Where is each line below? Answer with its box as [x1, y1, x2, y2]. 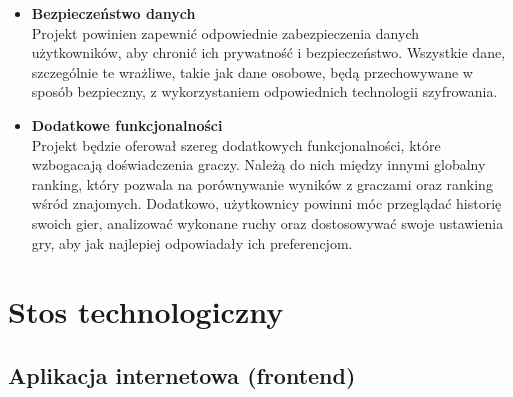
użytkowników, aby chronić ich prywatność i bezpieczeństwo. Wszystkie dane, [31, 42, 506, 63]
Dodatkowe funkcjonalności [31, 114, 223, 135]
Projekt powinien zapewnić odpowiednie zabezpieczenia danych [31, 22, 419, 43]
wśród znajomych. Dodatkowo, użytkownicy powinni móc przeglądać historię [31, 193, 502, 214]
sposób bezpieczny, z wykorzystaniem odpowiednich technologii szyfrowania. [31, 81, 498, 102]
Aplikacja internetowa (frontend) [8, 359, 356, 390]
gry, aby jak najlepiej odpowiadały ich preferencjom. [31, 232, 353, 253]
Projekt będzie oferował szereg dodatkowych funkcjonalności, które [31, 134, 441, 155]
